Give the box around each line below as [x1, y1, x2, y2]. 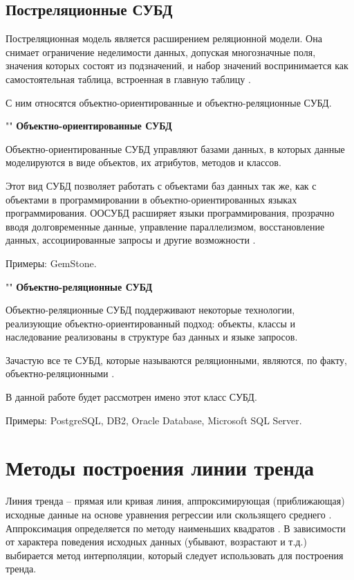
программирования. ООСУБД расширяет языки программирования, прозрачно [6, 206, 335, 220]
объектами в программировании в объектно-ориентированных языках [6, 192, 297, 206]
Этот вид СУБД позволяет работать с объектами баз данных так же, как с [6, 178, 317, 192]
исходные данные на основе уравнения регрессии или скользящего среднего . [6, 507, 332, 521]
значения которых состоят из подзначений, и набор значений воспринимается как [6, 58, 348, 73]
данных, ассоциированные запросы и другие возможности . [6, 233, 256, 247]
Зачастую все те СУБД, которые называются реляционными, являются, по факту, [6, 352, 347, 367]
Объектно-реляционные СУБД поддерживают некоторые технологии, [6, 302, 295, 317]
